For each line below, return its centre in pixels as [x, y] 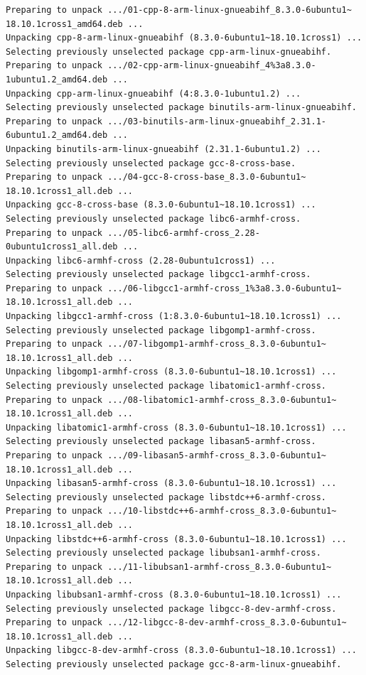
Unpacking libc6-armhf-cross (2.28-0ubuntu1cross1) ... [141, 260]
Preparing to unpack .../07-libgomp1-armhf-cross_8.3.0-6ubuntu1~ [166, 344]
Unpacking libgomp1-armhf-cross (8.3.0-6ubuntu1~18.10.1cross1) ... [171, 372]
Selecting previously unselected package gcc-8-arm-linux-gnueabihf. [174, 664]
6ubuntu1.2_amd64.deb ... [67, 135]
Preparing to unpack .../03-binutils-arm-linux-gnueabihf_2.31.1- [166, 121]
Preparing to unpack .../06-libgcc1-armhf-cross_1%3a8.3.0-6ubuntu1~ [174, 288]
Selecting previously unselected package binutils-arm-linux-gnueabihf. [181, 108]
